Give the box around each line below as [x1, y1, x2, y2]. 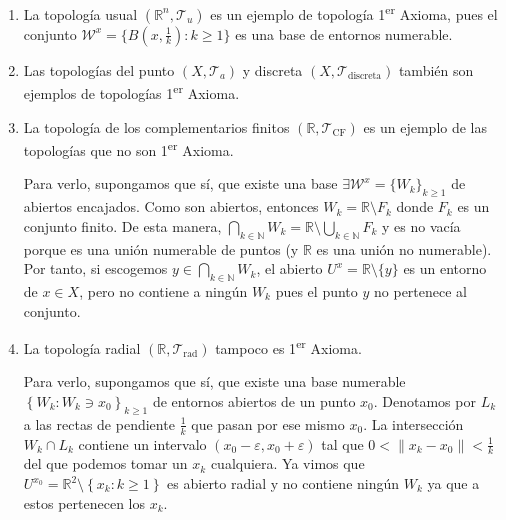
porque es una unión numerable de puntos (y [23, 238, 299, 259]
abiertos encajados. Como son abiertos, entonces [23, 196, 319, 217]
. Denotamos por [373, 390, 476, 411]
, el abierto [256, 258, 323, 279]
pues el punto [275, 280, 358, 301]
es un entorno [403, 258, 487, 279]
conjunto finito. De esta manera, [23, 215, 222, 236]
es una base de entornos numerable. [235, 23, 453, 44]
